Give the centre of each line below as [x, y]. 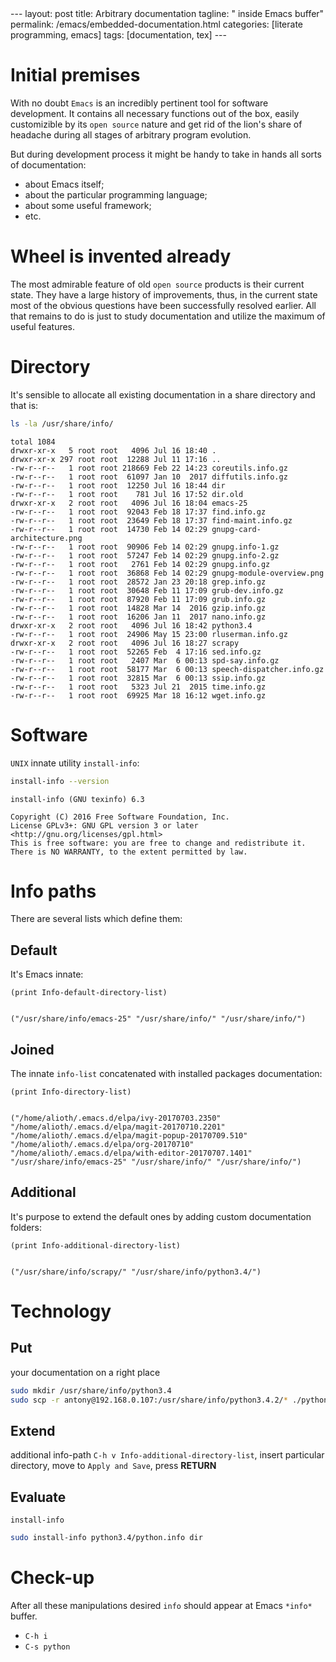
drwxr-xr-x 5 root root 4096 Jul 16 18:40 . [113, 450]
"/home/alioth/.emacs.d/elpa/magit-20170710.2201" [118, 1127]
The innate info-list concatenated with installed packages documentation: [166, 1074]
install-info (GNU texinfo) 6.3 [77, 799]
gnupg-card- [236, 529]
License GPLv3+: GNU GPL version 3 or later [104, 825]
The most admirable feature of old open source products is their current [157, 284]
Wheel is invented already [121, 256]
